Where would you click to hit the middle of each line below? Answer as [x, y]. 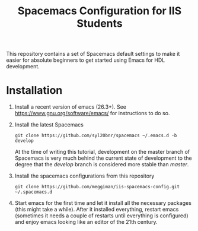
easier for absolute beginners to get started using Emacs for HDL [86, 60]
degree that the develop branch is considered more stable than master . [102, 164]
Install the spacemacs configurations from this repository [84, 176]
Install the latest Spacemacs [49, 125]
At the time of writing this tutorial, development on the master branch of [102, 152]
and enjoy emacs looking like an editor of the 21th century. [86, 222]
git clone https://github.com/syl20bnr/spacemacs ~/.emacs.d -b [96, 136]
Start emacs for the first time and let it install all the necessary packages [103, 203]
